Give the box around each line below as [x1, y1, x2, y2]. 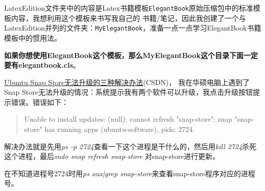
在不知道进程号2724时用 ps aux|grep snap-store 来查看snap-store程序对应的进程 [4, 168, 255, 178]
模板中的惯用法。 [4, 32, 61, 43]
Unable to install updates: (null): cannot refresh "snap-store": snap [24, 114, 232, 124]
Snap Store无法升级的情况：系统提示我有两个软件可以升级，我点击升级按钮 [4, 87, 253, 97]
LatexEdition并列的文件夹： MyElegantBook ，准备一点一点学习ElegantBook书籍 [4, 22, 261, 33]
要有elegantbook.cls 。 [4, 60, 80, 70]
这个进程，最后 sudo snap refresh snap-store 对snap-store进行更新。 [4, 151, 220, 161]
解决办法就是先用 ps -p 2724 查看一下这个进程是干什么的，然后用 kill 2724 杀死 [4, 141, 257, 151]
